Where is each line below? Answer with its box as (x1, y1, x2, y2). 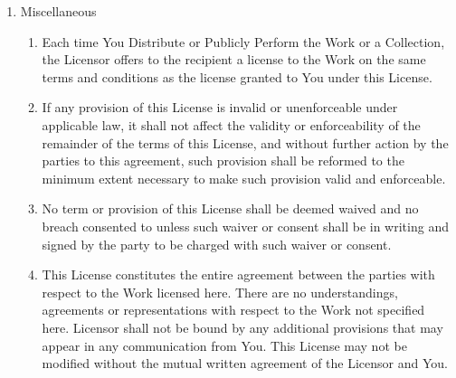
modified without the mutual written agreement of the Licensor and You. (42, 354, 448, 373)
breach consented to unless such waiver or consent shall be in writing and (42, 216, 449, 235)
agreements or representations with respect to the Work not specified (42, 300, 425, 319)
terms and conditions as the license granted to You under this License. (42, 67, 432, 86)
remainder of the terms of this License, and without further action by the (42, 133, 449, 152)
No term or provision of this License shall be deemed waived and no (42, 199, 419, 218)
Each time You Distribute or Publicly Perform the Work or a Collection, (42, 32, 445, 51)
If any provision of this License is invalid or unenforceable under (42, 98, 398, 117)
